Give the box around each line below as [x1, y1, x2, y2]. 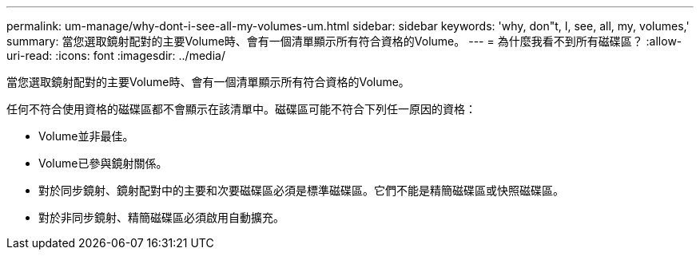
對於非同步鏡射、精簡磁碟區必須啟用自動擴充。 [38, 211, 284, 224]
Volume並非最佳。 [38, 129, 134, 143]
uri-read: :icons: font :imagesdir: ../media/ [6, 49, 225, 62]
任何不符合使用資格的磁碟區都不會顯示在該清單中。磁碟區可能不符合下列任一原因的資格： [6, 102, 476, 116]
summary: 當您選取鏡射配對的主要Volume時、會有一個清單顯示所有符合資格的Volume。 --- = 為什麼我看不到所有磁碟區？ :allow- [6, 34, 682, 48]
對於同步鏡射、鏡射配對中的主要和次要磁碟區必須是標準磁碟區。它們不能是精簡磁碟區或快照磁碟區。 [38, 183, 564, 197]
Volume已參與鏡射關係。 [38, 156, 168, 170]
